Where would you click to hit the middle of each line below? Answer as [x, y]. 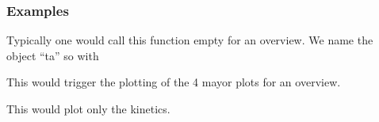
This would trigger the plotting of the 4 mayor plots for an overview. [174, 82]
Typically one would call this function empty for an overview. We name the [190, 40]
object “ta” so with [53, 55]
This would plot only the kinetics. [88, 109]
